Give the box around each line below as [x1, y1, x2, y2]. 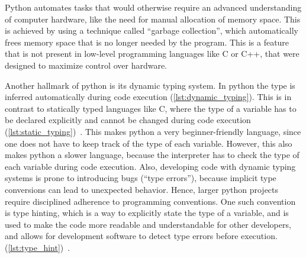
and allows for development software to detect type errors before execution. [5, 230, 278, 242]
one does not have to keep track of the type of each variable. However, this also [5, 137, 292, 149]
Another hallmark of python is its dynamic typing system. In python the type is [5, 79, 295, 91]
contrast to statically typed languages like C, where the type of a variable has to [5, 102, 297, 114]
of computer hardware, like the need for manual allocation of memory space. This [5, 12, 301, 25]
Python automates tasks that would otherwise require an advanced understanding [5, 1, 302, 13]
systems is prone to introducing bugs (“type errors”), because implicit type [5, 172, 276, 184]
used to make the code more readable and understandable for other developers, [5, 218, 291, 230]
